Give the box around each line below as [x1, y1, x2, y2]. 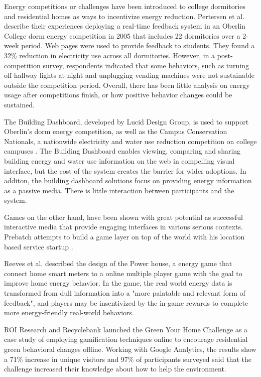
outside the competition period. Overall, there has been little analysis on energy [4, 79, 250, 90]
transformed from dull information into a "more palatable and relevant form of [4, 288, 245, 298]
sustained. [4, 99, 35, 109]
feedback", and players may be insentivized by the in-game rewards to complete [4, 297, 248, 308]
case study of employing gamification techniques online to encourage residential [4, 334, 248, 344]
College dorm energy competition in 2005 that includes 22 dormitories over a [4, 30, 240, 41]
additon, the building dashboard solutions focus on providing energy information [4, 175, 252, 186]
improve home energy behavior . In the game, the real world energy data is [4, 278, 232, 288]
